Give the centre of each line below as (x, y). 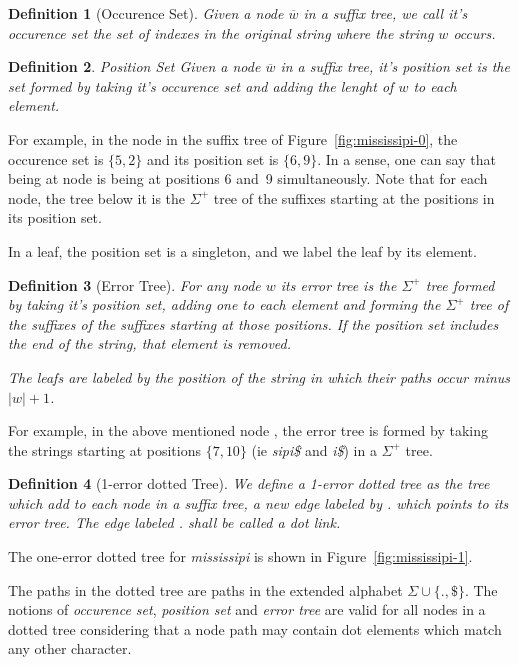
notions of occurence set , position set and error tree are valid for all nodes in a (247, 609)
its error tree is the (338, 284)
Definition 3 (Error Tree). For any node (134, 284)
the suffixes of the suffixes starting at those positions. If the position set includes (253, 323)
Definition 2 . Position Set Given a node (134, 66)
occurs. (474, 32)
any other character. (70, 648)
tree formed (460, 284)
